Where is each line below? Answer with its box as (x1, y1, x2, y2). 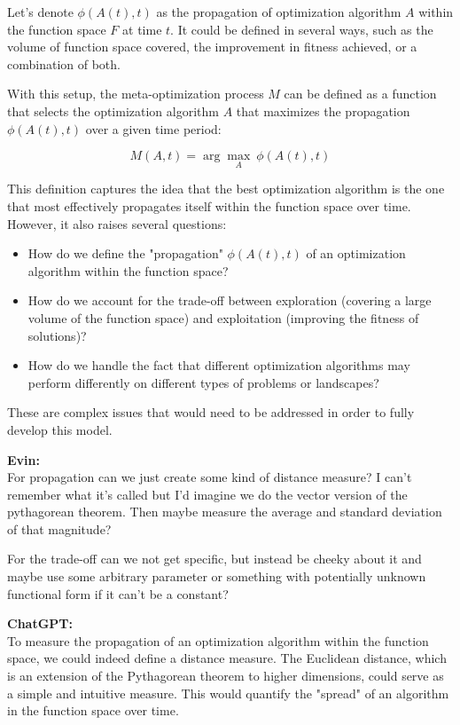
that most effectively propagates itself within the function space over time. (7, 196, 411, 215)
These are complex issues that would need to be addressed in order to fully (7, 403, 415, 422)
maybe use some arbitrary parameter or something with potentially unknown (7, 567, 426, 586)
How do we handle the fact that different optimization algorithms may (27, 356, 410, 374)
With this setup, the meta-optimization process (7, 84, 264, 103)
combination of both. (7, 54, 121, 73)
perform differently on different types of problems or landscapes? (27, 373, 379, 391)
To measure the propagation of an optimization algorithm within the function (7, 631, 429, 650)
